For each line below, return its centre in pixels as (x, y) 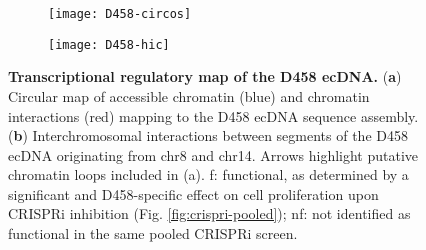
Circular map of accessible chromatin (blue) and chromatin (189, 95)
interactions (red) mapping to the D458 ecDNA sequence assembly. (213, 115)
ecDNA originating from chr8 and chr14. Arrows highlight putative (213, 154)
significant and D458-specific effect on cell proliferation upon (193, 193)
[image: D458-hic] (109, 44)
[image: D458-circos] (120, 14)
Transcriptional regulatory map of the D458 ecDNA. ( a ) (205, 76)
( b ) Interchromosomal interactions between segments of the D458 (208, 135)
